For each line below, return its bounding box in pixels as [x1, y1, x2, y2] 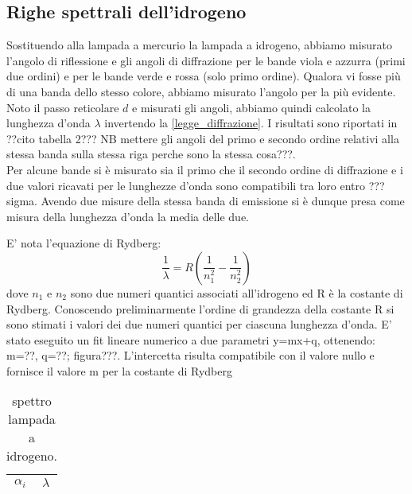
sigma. [6, 193, 37, 209]
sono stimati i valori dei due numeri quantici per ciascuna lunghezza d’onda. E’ [6, 316, 392, 333]
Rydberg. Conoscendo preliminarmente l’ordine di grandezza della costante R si [6, 300, 395, 317]
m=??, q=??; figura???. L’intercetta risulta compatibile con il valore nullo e [6, 347, 375, 364]
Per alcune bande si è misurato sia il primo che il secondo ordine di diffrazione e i [6, 161, 403, 177]
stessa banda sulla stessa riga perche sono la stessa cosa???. [6, 146, 296, 162]
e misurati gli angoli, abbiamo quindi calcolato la [132, 99, 371, 115]
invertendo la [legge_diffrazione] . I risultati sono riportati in [104, 115, 398, 131]
